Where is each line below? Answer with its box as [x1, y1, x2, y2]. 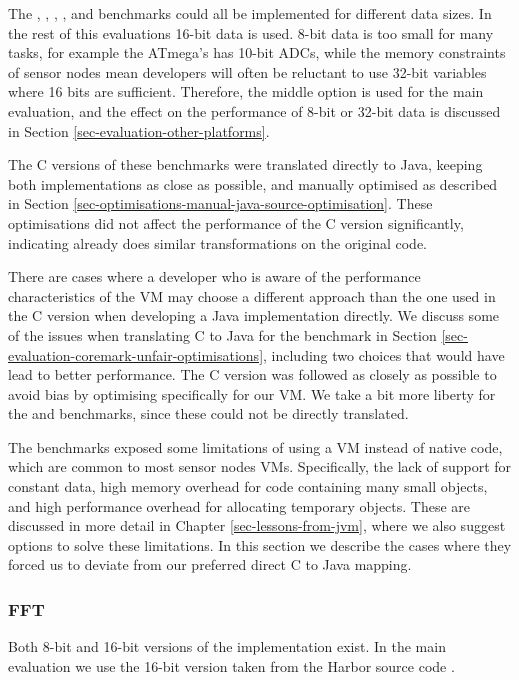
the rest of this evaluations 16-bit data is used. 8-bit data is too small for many [8, 22, 494, 43]
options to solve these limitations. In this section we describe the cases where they [8, 534, 512, 555]
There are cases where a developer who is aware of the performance [8, 266, 421, 287]
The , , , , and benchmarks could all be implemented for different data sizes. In [8, 3, 492, 23]
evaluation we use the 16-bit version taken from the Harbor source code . [8, 655, 455, 676]
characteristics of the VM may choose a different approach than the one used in [8, 285, 496, 306]
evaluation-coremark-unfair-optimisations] [8, 344, 264, 365]
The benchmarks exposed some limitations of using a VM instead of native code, [8, 436, 503, 457]
